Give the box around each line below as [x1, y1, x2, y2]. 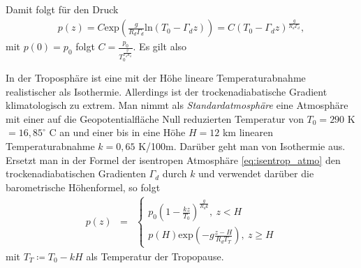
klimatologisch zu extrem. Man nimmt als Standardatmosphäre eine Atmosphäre [6, 98, 348, 112]
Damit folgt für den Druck [6, 2, 119, 16]
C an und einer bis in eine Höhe [49, 125, 186, 140]
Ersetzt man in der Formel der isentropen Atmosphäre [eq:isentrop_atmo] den [6, 152, 341, 167]
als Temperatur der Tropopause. [86, 248, 224, 263]
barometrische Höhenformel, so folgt [6, 179, 161, 194]
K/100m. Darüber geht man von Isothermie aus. [138, 139, 346, 154]
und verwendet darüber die [198, 166, 314, 181]
